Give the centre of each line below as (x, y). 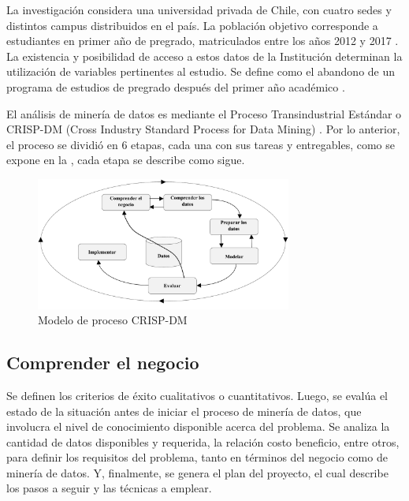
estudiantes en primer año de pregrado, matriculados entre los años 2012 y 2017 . (203, 41)
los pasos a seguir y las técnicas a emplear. (109, 488)
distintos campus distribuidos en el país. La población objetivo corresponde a (192, 25)
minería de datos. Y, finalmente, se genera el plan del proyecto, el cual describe (197, 472)
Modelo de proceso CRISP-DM (113, 320)
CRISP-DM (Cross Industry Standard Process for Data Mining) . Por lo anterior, (203, 129)
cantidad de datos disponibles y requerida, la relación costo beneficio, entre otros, (203, 441)
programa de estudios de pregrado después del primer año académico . (176, 86)
